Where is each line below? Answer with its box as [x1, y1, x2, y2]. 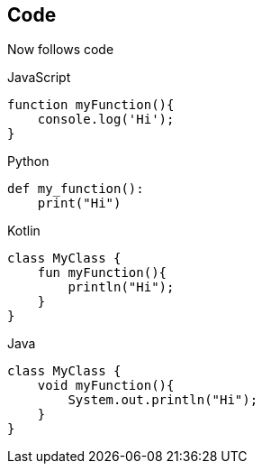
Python [7, 153, 50, 170]
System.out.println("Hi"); [68, 392, 258, 408]
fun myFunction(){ [37, 265, 167, 281]
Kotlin [7, 223, 41, 239]
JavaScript [7, 69, 71, 86]
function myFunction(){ [7, 97, 175, 113]
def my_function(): [7, 181, 144, 197]
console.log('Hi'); [37, 112, 175, 127]
